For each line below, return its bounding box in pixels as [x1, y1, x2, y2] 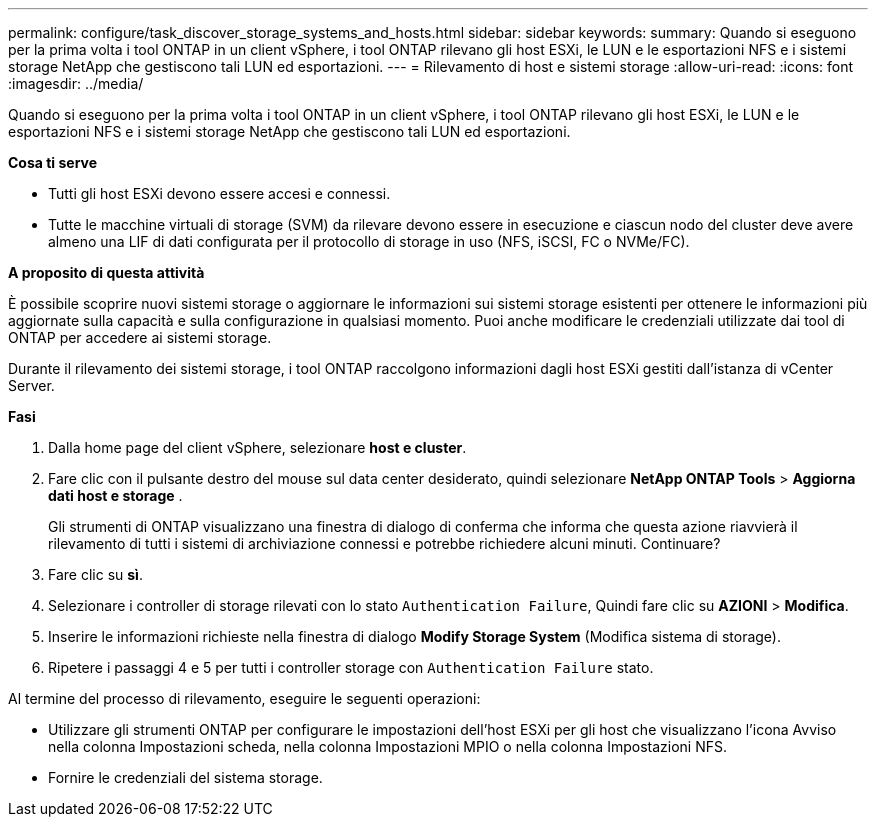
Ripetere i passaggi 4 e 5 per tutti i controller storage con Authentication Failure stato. [48, 659, 654, 676]
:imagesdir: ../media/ [8, 75, 144, 92]
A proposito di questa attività [8, 264, 205, 281]
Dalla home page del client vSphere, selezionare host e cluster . [48, 439, 467, 456]
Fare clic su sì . [48, 566, 143, 583]
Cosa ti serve [8, 154, 98, 171]
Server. [8, 377, 55, 394]
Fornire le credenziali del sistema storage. [48, 769, 323, 786]
